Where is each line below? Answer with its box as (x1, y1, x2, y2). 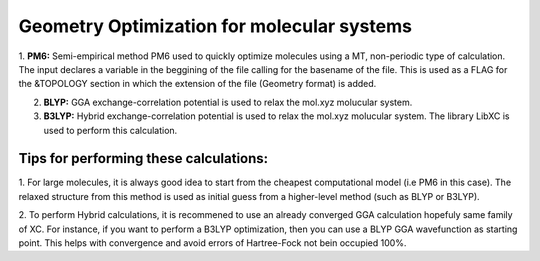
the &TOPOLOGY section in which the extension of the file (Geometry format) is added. (18, 78, 377, 90)
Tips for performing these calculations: (18, 150, 269, 167)
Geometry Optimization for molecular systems (18, 15, 412, 37)
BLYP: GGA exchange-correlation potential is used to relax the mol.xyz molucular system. (43, 96, 413, 108)
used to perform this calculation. (43, 124, 178, 136)
